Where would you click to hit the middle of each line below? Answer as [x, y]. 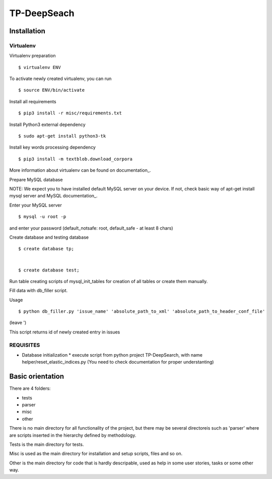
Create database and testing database [49, 237]
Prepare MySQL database [36, 179]
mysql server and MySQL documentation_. [53, 196]
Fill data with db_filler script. [39, 291]
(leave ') [18, 323]
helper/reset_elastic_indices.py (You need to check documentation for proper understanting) [118, 362]
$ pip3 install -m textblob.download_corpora [76, 159]
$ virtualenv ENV [40, 67]
